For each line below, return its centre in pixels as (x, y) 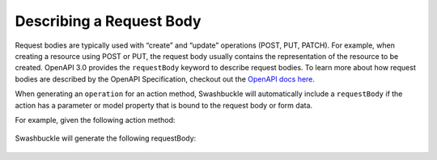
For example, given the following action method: (95, 120)
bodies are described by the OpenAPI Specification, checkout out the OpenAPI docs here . (165, 79)
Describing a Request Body (108, 21)
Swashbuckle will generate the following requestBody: (106, 138)
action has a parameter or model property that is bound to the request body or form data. (164, 105)
